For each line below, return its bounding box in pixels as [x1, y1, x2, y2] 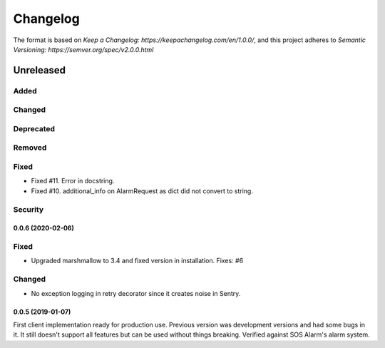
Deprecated [13, 123, 56, 133]
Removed [13, 143, 47, 153]
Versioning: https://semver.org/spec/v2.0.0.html [13, 45, 154, 53]
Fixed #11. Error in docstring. [31, 177, 115, 185]
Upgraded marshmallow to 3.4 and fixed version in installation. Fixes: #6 [31, 257, 244, 265]
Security [13, 204, 44, 214]
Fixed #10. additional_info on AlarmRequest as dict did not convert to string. [31, 186, 253, 195]
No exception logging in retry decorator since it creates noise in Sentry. [31, 289, 241, 297]
